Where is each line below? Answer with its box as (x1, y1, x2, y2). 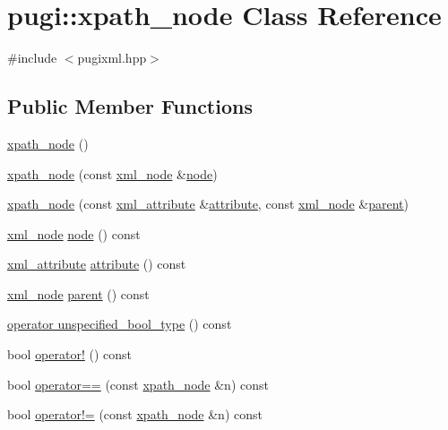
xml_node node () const (7, 224, 141, 243)
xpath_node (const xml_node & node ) (7, 164, 218, 183)
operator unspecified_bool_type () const (7, 314, 232, 333)
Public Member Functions (7, 92, 253, 120)
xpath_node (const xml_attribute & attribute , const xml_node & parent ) (7, 194, 409, 213)
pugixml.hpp (77, 48, 147, 67)
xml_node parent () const (7, 284, 150, 303)
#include (7, 48, 57, 67)
